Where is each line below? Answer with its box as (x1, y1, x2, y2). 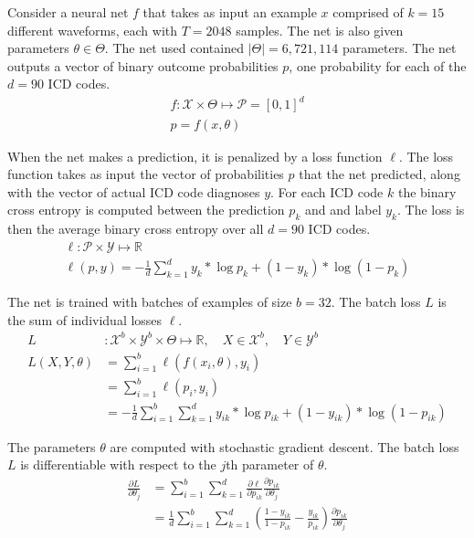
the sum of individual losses (7, 310, 163, 329)
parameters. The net (342, 38, 457, 58)
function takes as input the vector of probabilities (7, 164, 284, 184)
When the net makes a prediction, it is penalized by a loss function (7, 146, 383, 165)
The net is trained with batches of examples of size (7, 292, 292, 311)
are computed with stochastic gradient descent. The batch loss (110, 437, 459, 456)
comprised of (332, 3, 404, 21)
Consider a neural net (7, 3, 129, 21)
